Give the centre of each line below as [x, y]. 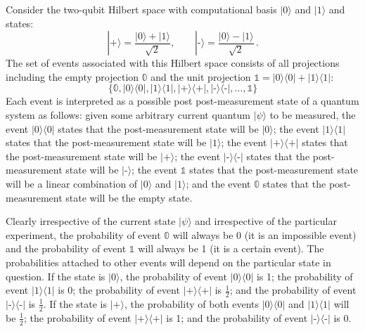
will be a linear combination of [72, 183]
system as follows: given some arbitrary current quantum [128, 114]
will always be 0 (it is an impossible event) [264, 234]
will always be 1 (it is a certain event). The [231, 248]
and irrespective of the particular [266, 221]
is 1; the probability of [305, 276]
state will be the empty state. [129, 197]
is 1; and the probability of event [237, 317]
